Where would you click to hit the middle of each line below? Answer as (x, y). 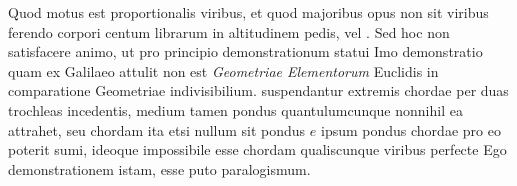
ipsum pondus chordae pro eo (410, 129)
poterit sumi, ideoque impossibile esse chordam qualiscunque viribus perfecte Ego (257, 149)
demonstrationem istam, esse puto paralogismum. (159, 168)
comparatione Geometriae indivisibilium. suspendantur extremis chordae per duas (258, 90)
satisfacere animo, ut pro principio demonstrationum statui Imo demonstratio (245, 51)
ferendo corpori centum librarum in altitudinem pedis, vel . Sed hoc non (229, 31)
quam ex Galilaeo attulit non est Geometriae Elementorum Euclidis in (223, 70)
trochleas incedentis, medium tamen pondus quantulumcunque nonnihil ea (235, 109)
